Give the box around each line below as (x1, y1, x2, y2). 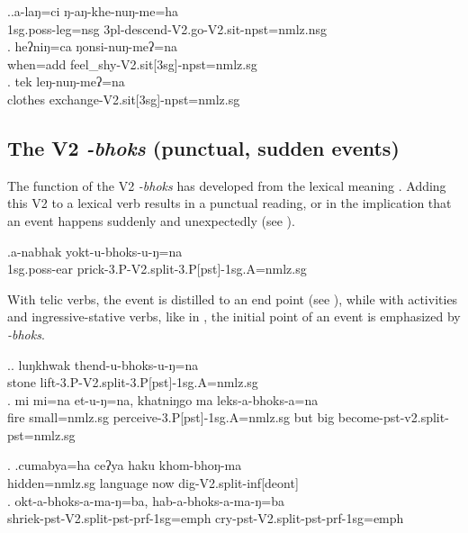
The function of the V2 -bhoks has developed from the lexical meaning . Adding (7, 176, 446, 194)
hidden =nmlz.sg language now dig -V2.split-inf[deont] (7, 474, 299, 492)
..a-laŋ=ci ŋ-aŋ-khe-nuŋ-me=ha (7, 2, 179, 20)
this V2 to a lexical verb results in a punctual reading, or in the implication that (7, 194, 452, 212)
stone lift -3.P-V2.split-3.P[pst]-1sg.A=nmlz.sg (7, 373, 258, 392)
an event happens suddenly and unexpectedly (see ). (7, 211, 295, 230)
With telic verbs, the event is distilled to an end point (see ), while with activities (7, 289, 458, 308)
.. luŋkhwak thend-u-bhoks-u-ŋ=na (7, 355, 199, 374)
